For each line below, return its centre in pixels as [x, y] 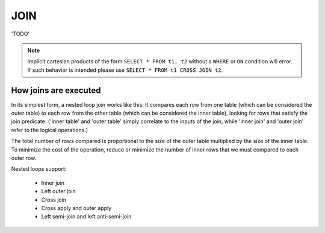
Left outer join [59, 191]
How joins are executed [56, 90]
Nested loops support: [39, 169]
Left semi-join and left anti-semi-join [86, 217]
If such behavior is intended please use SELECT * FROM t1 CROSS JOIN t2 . [125, 70]
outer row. [24, 158]
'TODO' [20, 34]
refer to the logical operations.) [50, 130]
